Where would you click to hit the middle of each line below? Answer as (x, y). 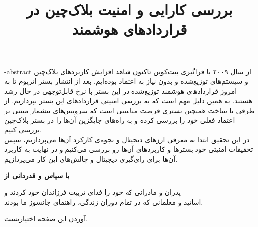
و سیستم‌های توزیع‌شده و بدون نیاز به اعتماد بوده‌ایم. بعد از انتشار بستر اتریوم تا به (126, 81)
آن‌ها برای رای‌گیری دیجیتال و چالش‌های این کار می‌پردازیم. (91, 158)
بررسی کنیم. (23, 130)
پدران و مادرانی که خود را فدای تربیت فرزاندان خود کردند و (93, 192)
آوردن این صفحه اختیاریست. (46, 218)
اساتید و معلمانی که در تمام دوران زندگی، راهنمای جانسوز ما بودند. (104, 201)
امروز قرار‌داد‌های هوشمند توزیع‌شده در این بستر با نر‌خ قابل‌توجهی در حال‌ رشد (121, 90)
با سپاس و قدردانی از (37, 175)
